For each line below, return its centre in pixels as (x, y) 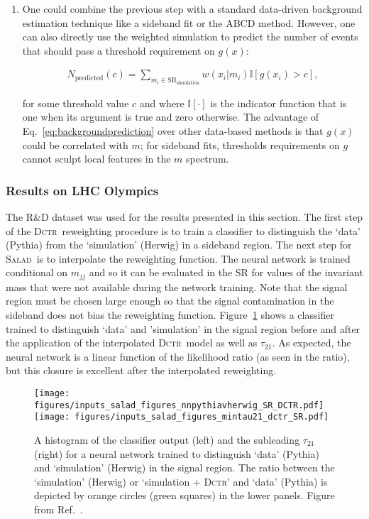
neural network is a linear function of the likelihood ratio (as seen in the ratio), (178, 356)
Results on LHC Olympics (82, 190)
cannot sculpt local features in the (97, 159)
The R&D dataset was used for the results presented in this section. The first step (184, 217)
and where (162, 103)
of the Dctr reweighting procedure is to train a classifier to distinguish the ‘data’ (183, 230)
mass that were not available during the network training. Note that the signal (177, 286)
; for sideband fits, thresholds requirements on (240, 144)
